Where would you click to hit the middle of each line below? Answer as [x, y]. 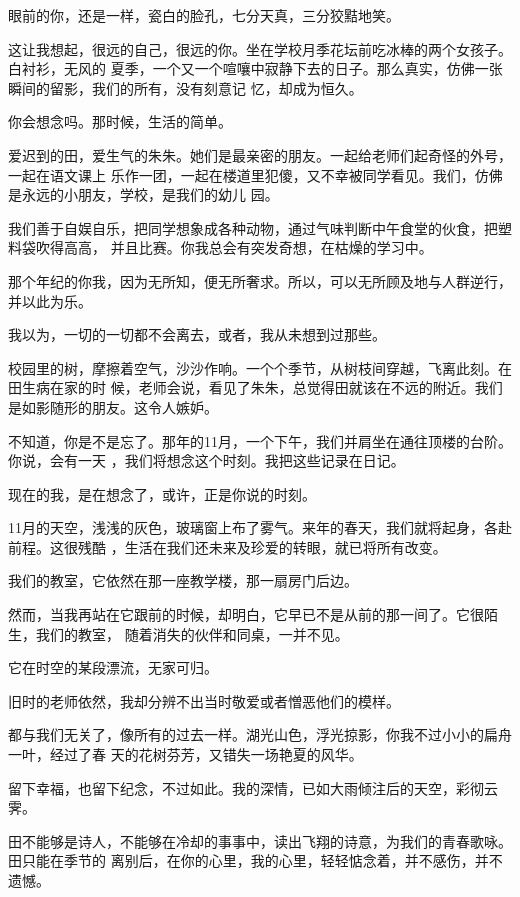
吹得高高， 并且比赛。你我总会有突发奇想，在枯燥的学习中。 [234, 247]
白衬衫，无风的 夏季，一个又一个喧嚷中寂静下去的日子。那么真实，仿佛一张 [255, 68]
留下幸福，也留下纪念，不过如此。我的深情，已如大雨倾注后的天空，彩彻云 [253, 787]
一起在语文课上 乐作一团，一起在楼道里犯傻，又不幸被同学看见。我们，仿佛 [255, 174]
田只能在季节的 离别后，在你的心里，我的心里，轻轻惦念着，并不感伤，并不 [255, 860]
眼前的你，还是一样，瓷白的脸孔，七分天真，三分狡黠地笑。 [204, 15]
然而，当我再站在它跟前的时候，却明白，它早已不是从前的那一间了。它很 [246, 614]
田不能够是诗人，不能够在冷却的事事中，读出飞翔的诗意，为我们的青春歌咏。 [260, 840]
